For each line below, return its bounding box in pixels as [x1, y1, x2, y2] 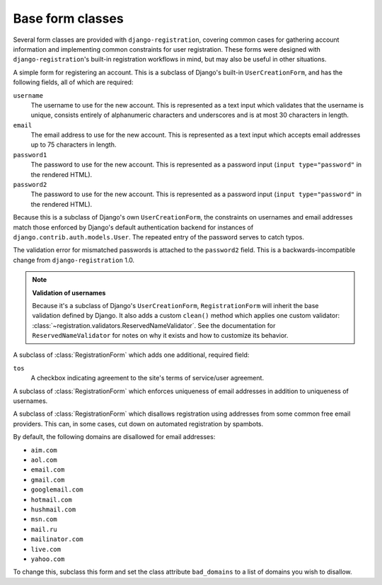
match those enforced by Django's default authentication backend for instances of [13, 223, 254, 232]
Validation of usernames [32, 288, 106, 297]
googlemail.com [30, 486, 84, 494]
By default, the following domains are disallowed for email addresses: [13, 433, 216, 441]
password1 [13, 151, 47, 159]
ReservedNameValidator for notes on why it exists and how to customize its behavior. [32, 331, 289, 340]
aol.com [30, 456, 58, 464]
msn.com [30, 516, 58, 523]
